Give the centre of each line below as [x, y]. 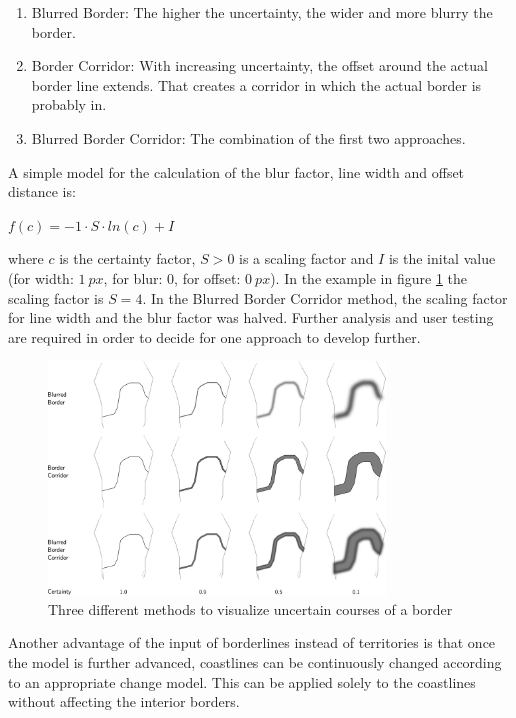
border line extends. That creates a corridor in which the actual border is [256, 84]
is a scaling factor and [306, 258]
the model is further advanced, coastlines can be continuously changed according [255, 661]
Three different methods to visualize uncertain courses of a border [250, 608]
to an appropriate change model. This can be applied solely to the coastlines [242, 681]
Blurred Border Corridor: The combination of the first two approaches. [248, 137]
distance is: [42, 191]
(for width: [41, 277]
